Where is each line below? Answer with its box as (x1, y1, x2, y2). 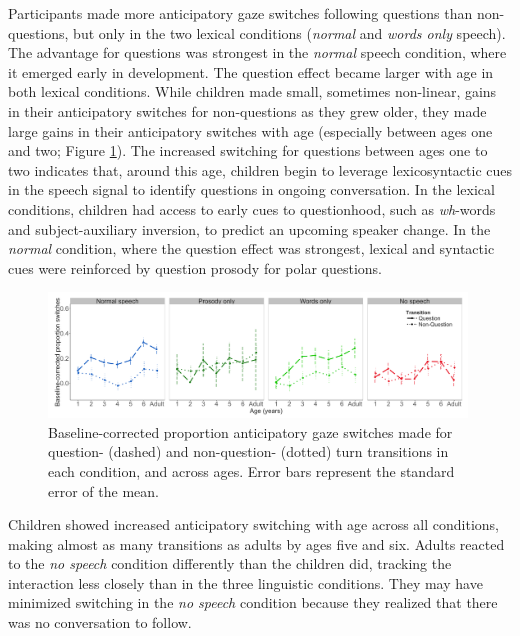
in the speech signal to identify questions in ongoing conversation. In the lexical (8, 179, 495, 200)
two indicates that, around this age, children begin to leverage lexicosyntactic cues (8, 159, 513, 180)
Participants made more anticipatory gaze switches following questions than (8, 3, 473, 23)
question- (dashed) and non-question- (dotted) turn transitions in (48, 441, 449, 462)
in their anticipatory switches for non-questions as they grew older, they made (8, 100, 487, 121)
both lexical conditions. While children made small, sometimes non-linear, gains (8, 81, 497, 102)
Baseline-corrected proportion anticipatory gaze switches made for (48, 421, 453, 442)
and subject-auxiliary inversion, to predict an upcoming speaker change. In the (8, 218, 491, 239)
